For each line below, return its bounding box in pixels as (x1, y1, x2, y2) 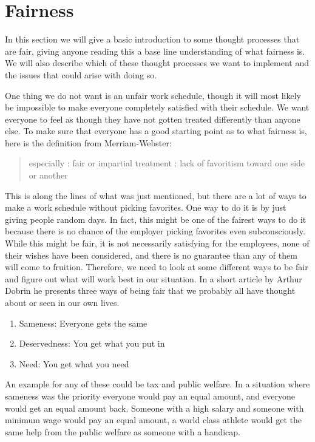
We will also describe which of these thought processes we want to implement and (5, 56, 309, 69)
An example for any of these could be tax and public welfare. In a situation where (5, 378, 310, 390)
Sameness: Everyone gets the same (19, 316, 147, 329)
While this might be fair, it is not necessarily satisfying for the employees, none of (5, 237, 310, 250)
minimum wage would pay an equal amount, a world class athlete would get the (5, 413, 302, 426)
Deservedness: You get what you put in (19, 337, 165, 350)
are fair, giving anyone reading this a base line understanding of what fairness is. (5, 44, 305, 57)
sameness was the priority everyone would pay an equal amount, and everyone (5, 389, 295, 402)
